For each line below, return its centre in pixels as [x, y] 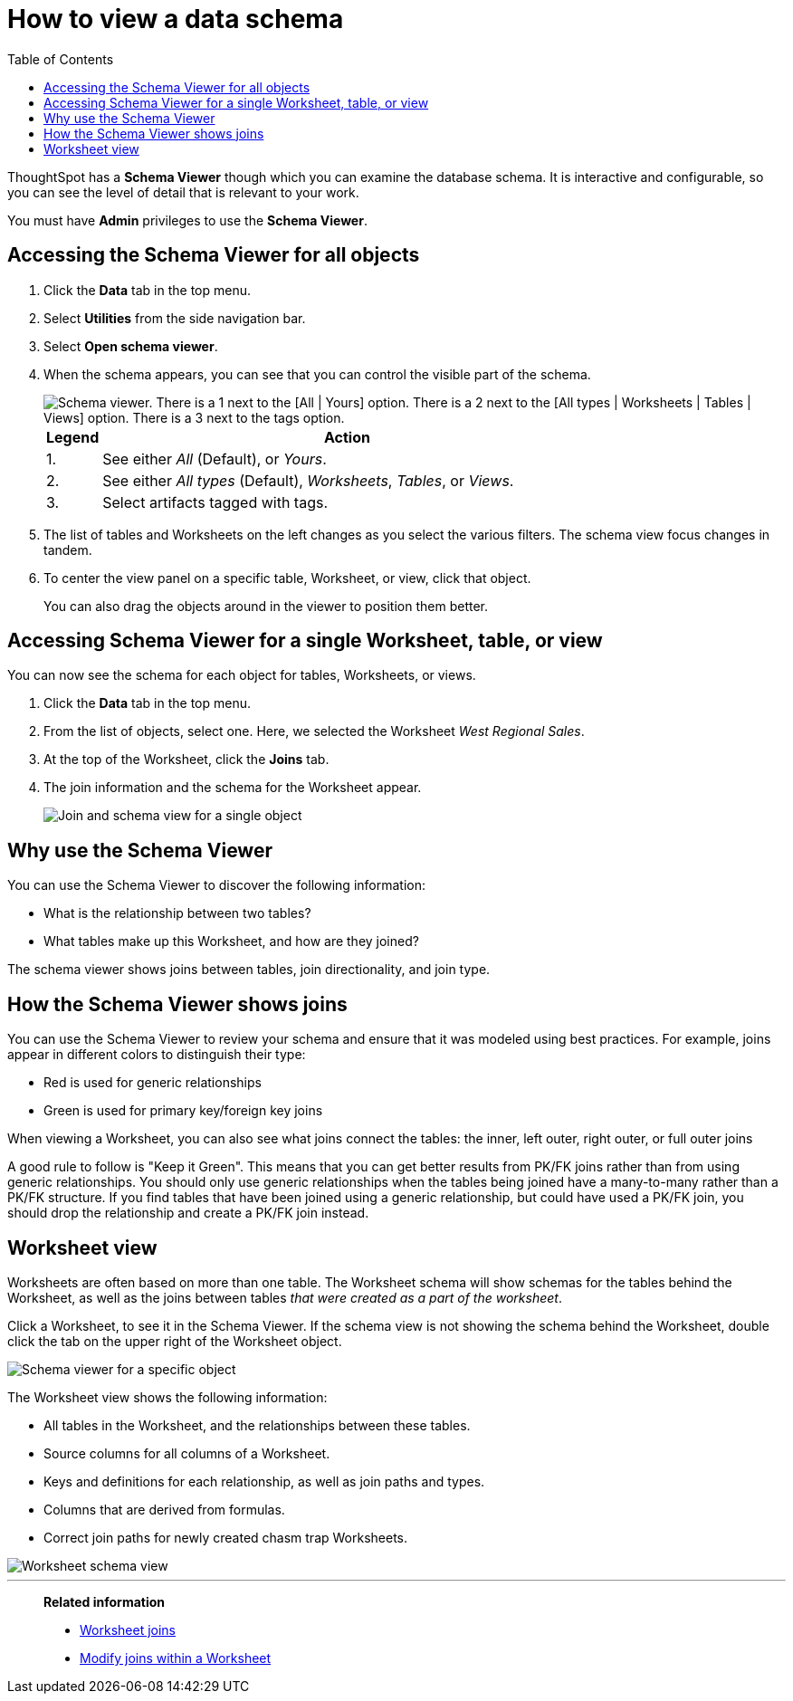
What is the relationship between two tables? [177, 913]
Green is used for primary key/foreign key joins [183, 1111]
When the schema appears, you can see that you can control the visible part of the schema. [317, 374]
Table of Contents [61, 59]
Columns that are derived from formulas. [164, 1509]
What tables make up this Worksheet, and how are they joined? [231, 941]
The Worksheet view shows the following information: [167, 1397]
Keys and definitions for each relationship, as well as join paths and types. [264, 1481]
